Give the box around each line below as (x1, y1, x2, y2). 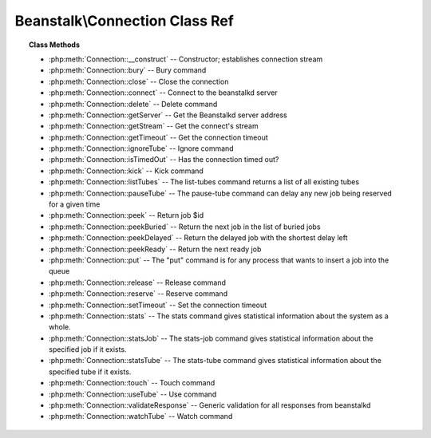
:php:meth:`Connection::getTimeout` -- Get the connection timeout (49, 132, 268, 142)
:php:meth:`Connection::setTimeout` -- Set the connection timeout (49, 300, 267, 310)
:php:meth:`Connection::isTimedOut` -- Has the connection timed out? (49, 155, 279, 164)
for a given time (49, 199, 101, 209)
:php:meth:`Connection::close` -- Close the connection (49, 77, 229, 86)
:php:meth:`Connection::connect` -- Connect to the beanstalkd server (49, 88, 279, 97)
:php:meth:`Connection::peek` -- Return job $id (49, 211, 204, 220)
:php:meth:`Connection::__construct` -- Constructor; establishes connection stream (49, 54, 323, 64)
